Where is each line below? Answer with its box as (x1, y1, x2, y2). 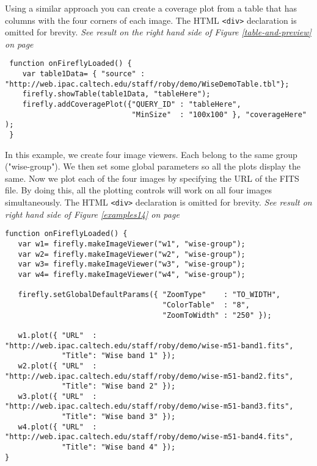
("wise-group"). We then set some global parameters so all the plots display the (5, 160, 301, 173)
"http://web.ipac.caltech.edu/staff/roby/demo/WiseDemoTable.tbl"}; (5, 79, 290, 88)
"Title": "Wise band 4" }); (62, 443, 176, 452)
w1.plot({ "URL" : (18, 331, 97, 340)
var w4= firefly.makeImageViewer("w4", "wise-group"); (18, 270, 246, 279)
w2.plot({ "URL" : (18, 361, 97, 370)
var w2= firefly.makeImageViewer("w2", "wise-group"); (18, 249, 246, 259)
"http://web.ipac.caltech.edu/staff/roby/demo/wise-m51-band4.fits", (5, 432, 294, 442)
